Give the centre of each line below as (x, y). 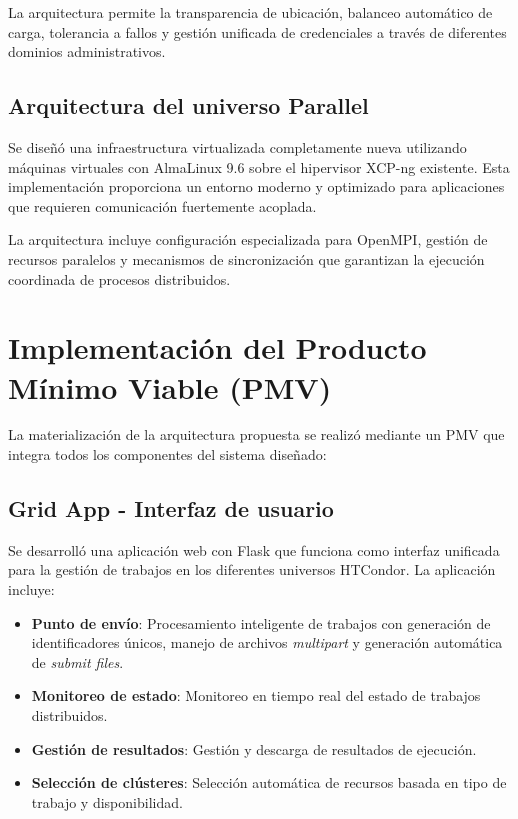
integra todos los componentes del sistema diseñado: (167, 454)
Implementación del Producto (217, 347)
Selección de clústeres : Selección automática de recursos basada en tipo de (269, 782)
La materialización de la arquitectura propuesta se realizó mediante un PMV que (256, 434)
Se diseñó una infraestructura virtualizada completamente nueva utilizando (237, 146)
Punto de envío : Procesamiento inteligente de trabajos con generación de (261, 622)
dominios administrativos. (87, 51)
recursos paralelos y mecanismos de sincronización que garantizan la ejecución (246, 258)
